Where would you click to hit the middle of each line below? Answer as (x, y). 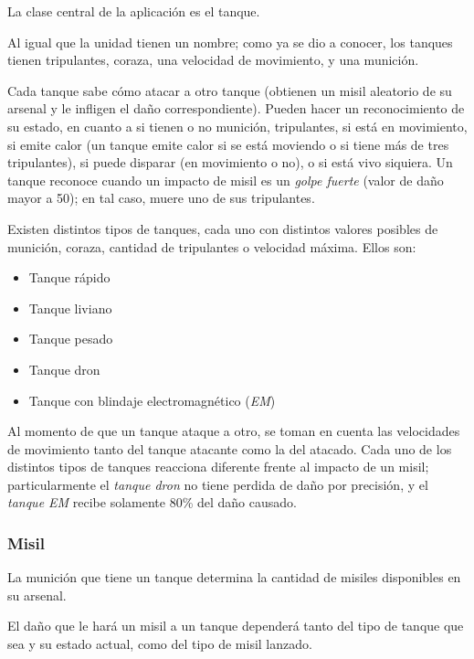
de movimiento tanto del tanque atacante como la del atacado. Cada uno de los (230, 448)
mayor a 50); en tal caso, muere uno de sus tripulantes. (161, 198)
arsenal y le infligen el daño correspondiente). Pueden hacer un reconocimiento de (236, 108)
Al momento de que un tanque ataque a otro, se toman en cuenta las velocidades (234, 431)
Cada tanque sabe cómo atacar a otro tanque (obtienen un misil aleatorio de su (230, 90)
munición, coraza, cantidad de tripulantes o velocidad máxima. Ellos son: (212, 246)
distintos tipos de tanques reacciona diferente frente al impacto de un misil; (218, 467)
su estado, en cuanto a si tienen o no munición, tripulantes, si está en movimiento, (237, 126)
